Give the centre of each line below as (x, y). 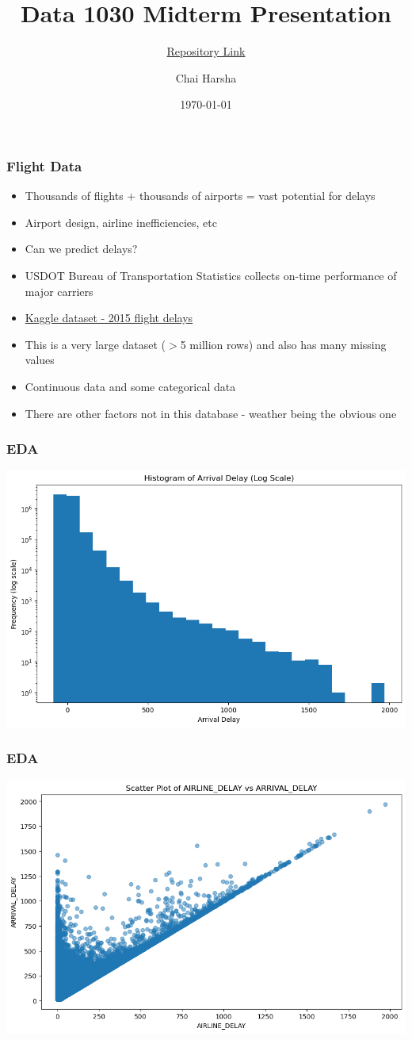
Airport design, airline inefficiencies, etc (121, 222)
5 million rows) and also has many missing (283, 344)
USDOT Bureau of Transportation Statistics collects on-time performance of (211, 275)
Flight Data (44, 165)
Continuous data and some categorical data (130, 386)
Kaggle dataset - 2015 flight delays (109, 318)
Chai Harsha (206, 77)
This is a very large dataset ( (95, 344)
